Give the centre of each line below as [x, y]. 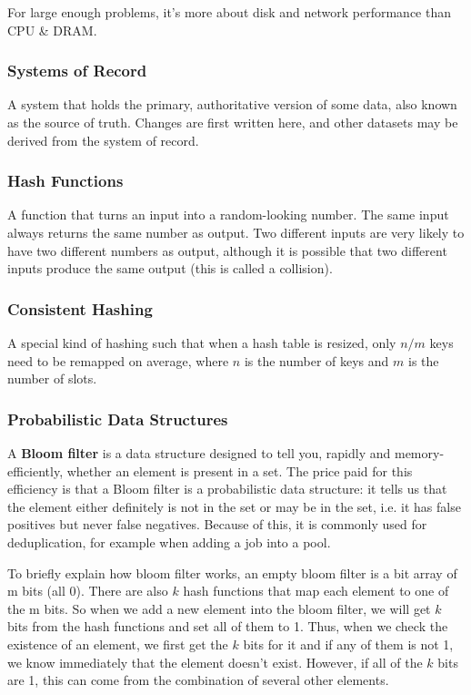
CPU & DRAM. [52, 30]
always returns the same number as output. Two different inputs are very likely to [236, 232]
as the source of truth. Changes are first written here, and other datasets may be [233, 122]
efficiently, [35, 470]
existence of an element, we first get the [118, 644]
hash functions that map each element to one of [316, 591]
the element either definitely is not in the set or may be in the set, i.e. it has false [234, 506]
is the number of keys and [316, 360]
